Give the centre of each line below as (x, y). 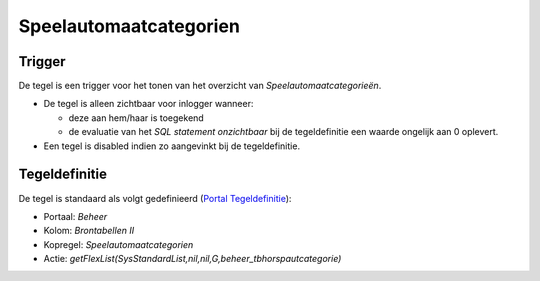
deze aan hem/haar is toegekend (136, 117)
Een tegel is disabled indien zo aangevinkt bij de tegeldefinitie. (171, 146)
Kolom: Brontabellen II (89, 231)
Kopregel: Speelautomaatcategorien (118, 244)
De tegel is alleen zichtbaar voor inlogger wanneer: (148, 104)
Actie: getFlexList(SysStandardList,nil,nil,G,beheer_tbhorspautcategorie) (192, 259)
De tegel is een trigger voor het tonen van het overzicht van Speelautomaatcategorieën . (200, 86)
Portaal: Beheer (75, 216)
